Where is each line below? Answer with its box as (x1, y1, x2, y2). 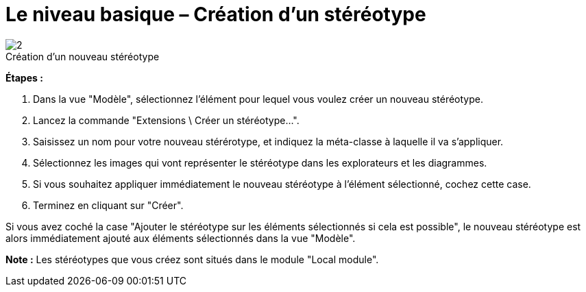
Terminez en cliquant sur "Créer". (33, 199, 184, 211)
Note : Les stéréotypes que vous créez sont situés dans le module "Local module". (5, 253, 379, 265)
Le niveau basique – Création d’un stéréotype (5, 3, 426, 26)
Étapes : (5, 71, 43, 84)
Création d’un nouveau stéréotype (5, 50, 160, 62)
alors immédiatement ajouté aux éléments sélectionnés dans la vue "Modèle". (5, 232, 356, 244)
